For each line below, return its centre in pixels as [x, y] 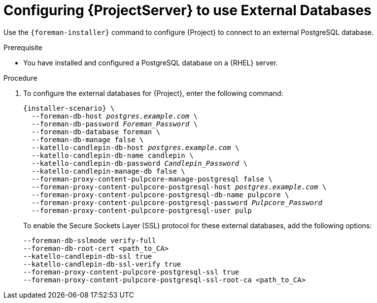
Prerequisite [23, 47]
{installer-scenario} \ [69, 108]
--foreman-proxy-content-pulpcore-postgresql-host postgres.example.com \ [179, 187]
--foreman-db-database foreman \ [96, 132]
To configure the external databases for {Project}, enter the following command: [153, 93]
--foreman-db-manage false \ [87, 139]
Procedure [20, 78]
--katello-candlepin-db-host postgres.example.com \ [135, 147]
